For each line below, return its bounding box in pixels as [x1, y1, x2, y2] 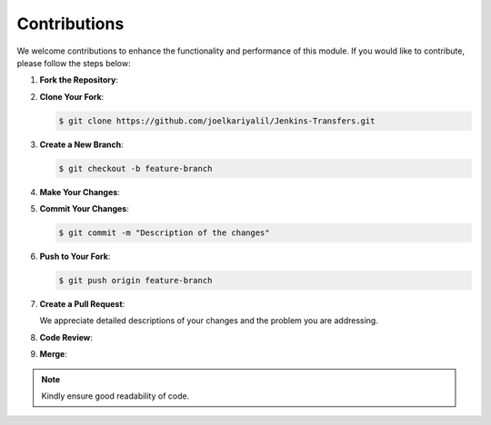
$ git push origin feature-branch [58, 275, 213, 285]
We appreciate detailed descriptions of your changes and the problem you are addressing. [39, 315, 379, 326]
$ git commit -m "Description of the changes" [58, 228, 270, 238]
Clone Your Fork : [39, 91, 105, 102]
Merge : [39, 349, 67, 360]
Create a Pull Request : [39, 298, 125, 309]
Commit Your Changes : [39, 203, 129, 214]
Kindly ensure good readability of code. [41, 390, 190, 401]
